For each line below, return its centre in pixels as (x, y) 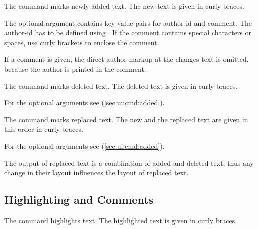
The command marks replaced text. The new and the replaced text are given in (126, 119)
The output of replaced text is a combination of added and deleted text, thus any (129, 163)
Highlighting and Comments (79, 200)
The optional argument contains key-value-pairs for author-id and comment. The (128, 23)
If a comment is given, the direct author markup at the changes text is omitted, (126, 59)
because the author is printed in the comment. (75, 69)
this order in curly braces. (44, 129)
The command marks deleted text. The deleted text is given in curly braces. (121, 86)
